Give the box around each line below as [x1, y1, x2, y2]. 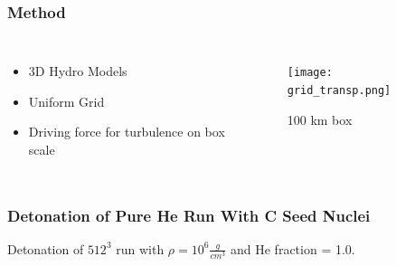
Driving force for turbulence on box [28, 122, 225, 141]
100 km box [287, 109, 353, 128]
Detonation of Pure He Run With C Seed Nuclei [7, 204, 371, 226]
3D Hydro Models [28, 62, 127, 81]
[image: [287, 66, 333, 80]
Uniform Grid [28, 91, 105, 110]
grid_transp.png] [287, 83, 391, 97]
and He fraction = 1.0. [231, 239, 355, 258]
